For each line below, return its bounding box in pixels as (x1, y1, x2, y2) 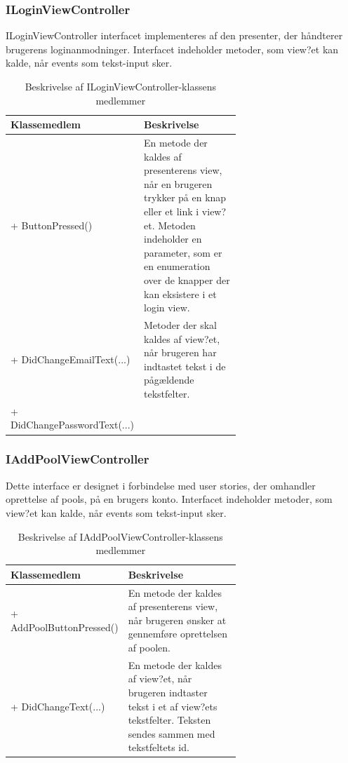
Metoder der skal (144, 318, 217, 332)
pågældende (144, 372, 194, 387)
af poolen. (128, 640, 170, 654)
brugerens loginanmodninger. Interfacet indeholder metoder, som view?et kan (6, 41, 339, 56)
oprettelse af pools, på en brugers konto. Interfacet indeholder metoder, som (6, 492, 333, 506)
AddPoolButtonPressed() (11, 619, 119, 634)
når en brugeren (144, 176, 213, 191)
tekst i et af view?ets (128, 698, 217, 713)
